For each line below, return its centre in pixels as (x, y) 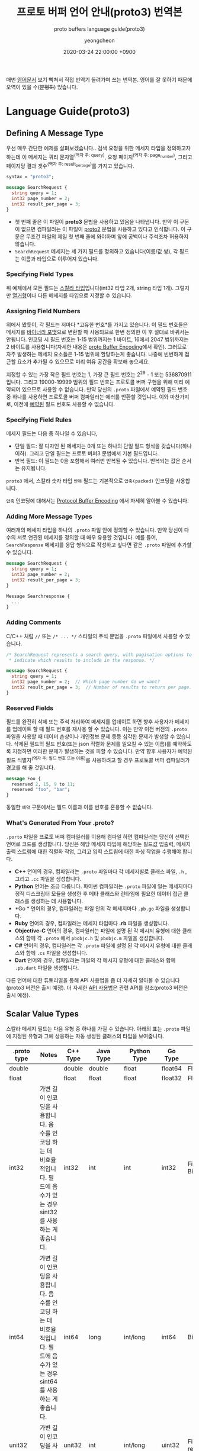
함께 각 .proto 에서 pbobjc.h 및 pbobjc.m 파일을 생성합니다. (95, 938)
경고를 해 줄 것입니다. (31, 767)
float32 (172, 1078)
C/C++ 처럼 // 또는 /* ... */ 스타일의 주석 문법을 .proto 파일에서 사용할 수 (95, 636)
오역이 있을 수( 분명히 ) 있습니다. (42, 87)
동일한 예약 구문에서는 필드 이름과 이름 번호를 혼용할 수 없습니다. (80, 807)
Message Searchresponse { (38, 596)
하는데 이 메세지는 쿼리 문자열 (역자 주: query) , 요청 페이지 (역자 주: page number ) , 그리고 (99, 156)
